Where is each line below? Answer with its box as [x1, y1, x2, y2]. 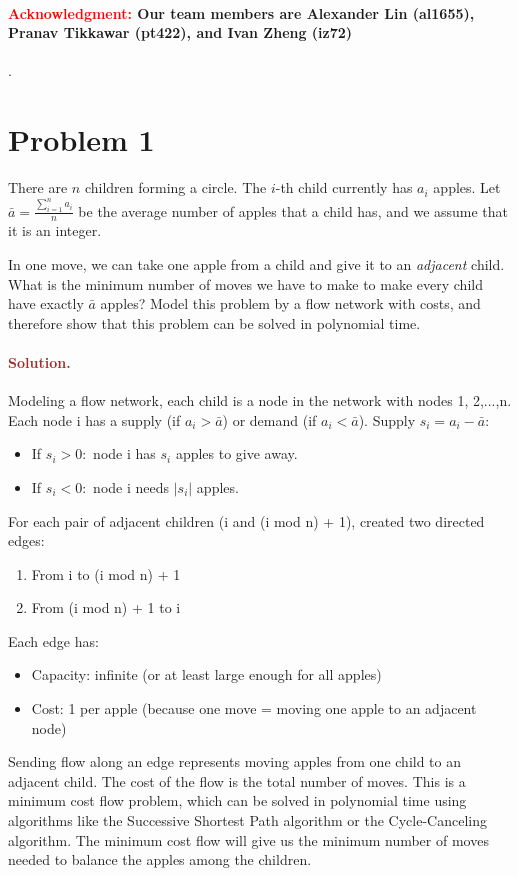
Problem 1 [8, 119, 155, 160]
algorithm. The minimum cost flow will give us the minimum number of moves [8, 829, 489, 850]
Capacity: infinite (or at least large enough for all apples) [31, 664, 382, 685]
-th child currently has [275, 177, 413, 198]
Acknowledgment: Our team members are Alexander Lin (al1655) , [8, 2, 475, 23]
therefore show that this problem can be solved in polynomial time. [8, 312, 421, 333]
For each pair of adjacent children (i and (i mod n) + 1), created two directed [8, 510, 485, 531]
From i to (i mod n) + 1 [31, 563, 181, 584]
